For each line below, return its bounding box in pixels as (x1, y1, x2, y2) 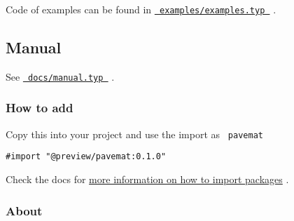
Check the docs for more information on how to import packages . (6, 172, 289, 187)
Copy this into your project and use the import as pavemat (6, 126, 263, 141)
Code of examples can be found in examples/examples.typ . (6, 2, 276, 16)
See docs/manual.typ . (6, 69, 115, 83)
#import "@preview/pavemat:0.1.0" (6, 152, 167, 162)
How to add (6, 99, 73, 116)
